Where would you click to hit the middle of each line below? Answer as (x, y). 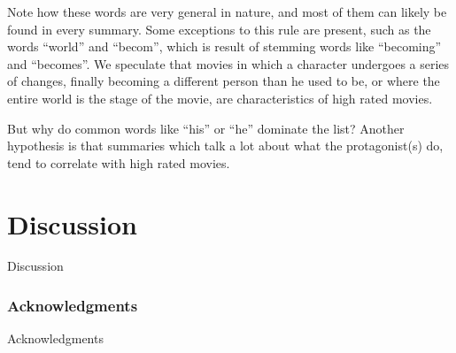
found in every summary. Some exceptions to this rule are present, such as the (219, 29)
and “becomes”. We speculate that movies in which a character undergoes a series (228, 63)
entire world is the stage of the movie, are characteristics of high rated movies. (220, 98)
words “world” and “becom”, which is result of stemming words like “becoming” (224, 46)
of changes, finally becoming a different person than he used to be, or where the (224, 81)
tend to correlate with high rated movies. (119, 162)
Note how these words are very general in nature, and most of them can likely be (227, 12)
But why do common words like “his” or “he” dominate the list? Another (206, 128)
